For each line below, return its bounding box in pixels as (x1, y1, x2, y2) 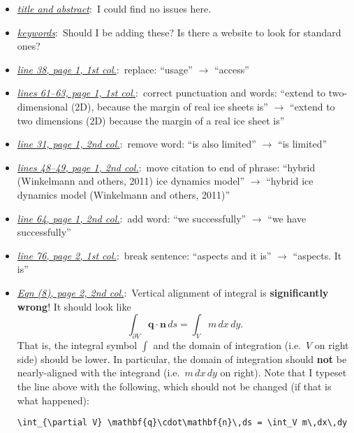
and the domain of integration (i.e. (153, 337, 302, 352)
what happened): (17, 392, 89, 407)
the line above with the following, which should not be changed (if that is (17, 379, 332, 394)
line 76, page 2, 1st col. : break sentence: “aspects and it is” (17, 248, 272, 262)
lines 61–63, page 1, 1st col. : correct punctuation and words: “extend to (17, 85, 326, 100)
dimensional (17, 99, 68, 113)
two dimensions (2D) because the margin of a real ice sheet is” (17, 113, 285, 127)
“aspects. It (293, 248, 342, 262)
